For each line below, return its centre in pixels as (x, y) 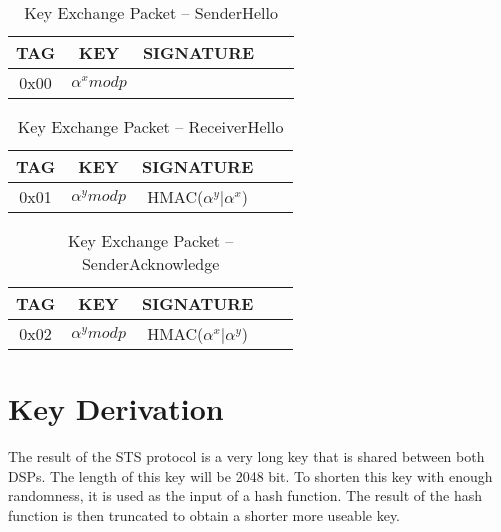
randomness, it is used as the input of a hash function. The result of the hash (245, 495)
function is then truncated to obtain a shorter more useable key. (204, 514)
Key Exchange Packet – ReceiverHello (150, 126)
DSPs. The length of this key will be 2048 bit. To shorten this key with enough (250, 475)
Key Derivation (116, 408)
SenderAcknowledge (150, 263)
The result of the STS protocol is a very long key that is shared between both (246, 456)
